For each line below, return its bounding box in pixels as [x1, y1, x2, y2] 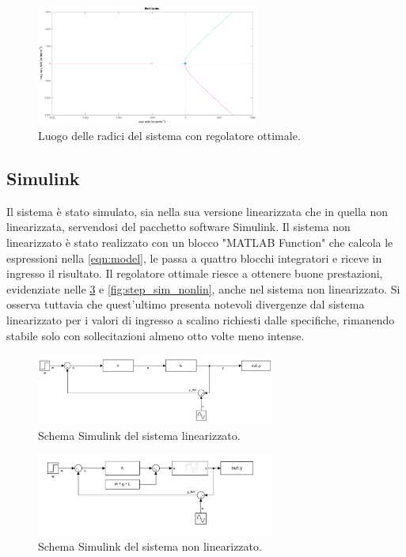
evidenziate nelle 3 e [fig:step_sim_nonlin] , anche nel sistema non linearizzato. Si [6, 280, 400, 297]
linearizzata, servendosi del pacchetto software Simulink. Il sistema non [6, 218, 351, 235]
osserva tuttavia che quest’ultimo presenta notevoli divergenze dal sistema [6, 296, 365, 313]
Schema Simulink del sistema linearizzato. [38, 426, 241, 443]
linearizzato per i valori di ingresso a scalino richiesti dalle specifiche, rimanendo [6, 311, 395, 328]
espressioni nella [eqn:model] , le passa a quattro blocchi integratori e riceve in [6, 249, 382, 266]
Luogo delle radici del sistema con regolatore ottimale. [38, 127, 301, 143]
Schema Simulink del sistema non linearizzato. [38, 538, 262, 554]
